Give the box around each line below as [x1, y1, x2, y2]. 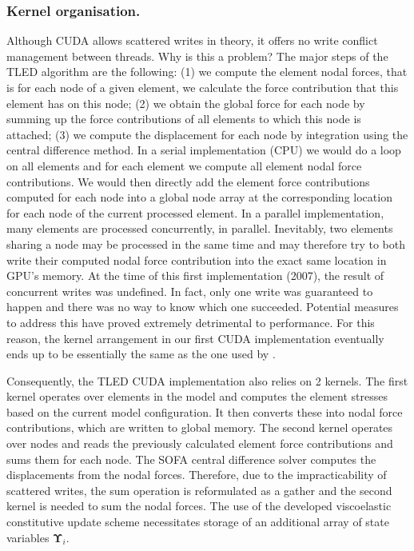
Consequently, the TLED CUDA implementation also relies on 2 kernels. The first [6, 372, 408, 389]
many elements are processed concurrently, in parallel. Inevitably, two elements [6, 220, 393, 237]
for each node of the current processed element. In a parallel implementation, [6, 204, 384, 221]
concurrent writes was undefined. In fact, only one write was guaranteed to [6, 282, 373, 299]
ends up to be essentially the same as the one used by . [6, 345, 276, 362]
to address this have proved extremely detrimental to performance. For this [6, 313, 375, 330]
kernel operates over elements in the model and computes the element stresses [6, 388, 388, 405]
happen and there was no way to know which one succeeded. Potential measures [6, 298, 399, 315]
